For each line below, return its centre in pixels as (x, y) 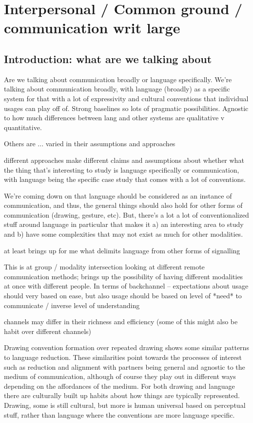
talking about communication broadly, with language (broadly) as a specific (117, 89)
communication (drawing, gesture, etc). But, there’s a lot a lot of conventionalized (126, 214)
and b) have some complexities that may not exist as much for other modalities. (124, 234)
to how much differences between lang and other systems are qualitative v (114, 118)
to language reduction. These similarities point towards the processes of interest (123, 357)
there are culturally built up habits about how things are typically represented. (122, 395)
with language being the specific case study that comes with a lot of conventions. (125, 179)
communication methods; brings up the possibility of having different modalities (124, 276)
